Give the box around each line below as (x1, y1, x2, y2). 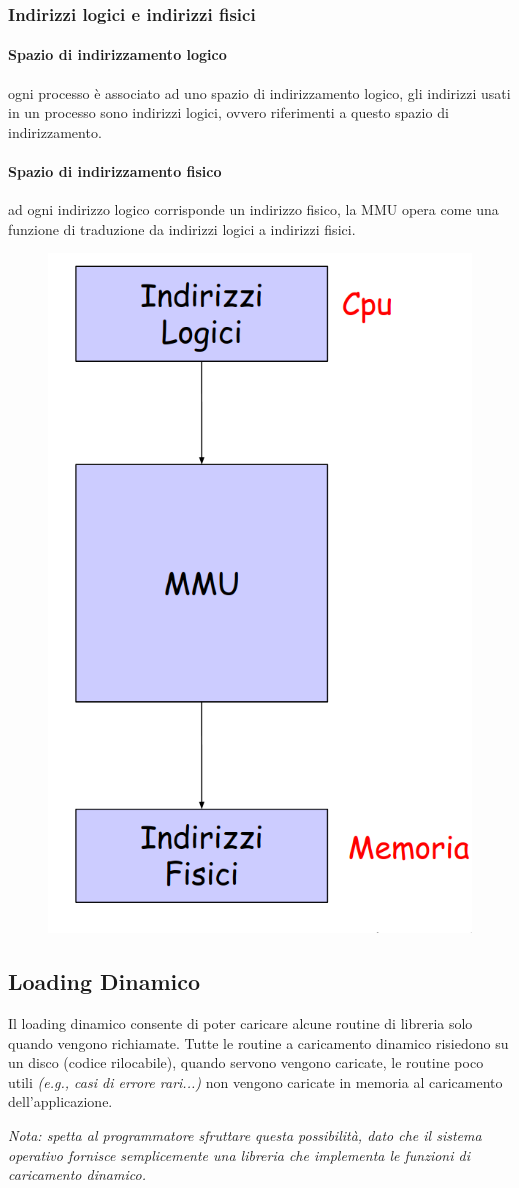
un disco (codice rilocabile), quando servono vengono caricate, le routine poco (8, 1052, 484, 1073)
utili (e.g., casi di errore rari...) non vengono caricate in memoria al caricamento (8, 1071, 503, 1092)
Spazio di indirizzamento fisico (8, 161, 222, 182)
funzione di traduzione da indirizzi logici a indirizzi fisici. (8, 218, 356, 239)
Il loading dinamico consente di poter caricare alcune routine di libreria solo (8, 1013, 473, 1034)
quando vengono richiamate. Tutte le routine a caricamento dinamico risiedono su (8, 1032, 509, 1053)
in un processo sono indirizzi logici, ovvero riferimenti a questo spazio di (8, 102, 449, 123)
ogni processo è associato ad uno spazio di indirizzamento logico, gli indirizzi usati (8, 82, 511, 103)
